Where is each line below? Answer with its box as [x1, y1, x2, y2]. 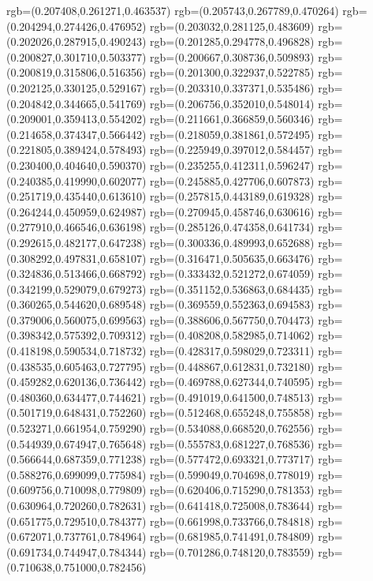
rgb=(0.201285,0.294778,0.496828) [150, 33, 315, 50]
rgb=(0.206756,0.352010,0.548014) [150, 95, 315, 111]
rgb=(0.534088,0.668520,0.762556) [150, 420, 315, 437]
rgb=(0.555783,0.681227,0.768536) [150, 435, 315, 452]
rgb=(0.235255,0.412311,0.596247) [150, 156, 315, 173]
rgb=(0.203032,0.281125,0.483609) [150, 17, 315, 34]
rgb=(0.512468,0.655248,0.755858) [150, 404, 315, 421]
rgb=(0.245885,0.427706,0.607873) [150, 172, 315, 189]
